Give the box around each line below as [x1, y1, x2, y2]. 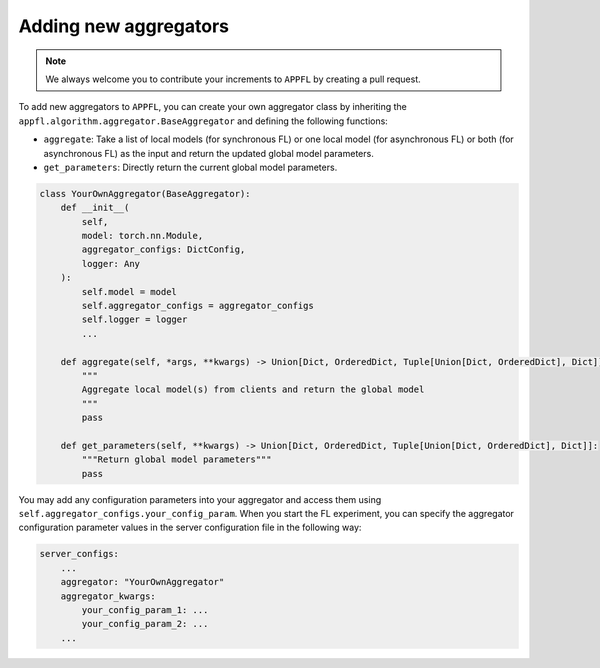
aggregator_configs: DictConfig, [81, 244, 246, 255]
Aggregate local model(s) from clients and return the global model [81, 384, 425, 395]
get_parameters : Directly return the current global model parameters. [43, 161, 338, 173]
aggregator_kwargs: [60, 590, 157, 602]
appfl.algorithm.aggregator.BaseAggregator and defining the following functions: [18, 115, 389, 127]
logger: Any [81, 258, 140, 269]
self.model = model [81, 286, 177, 297]
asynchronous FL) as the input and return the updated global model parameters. [43, 147, 374, 159]
